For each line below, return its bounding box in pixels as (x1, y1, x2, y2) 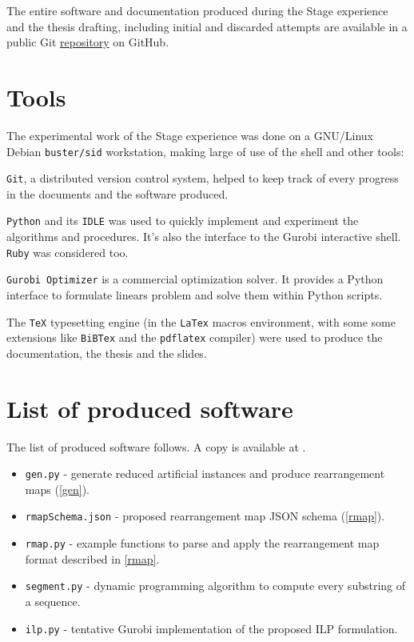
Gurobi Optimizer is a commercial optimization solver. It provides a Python (6, 271, 384, 287)
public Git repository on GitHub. (6, 34, 169, 50)
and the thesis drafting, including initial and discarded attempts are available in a (6, 18, 408, 34)
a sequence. (25, 593, 81, 609)
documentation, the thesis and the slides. (6, 344, 207, 361)
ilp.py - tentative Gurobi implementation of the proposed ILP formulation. (25, 620, 398, 636)
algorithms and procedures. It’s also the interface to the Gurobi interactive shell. (6, 228, 401, 245)
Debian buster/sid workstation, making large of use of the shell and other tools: (6, 142, 404, 159)
